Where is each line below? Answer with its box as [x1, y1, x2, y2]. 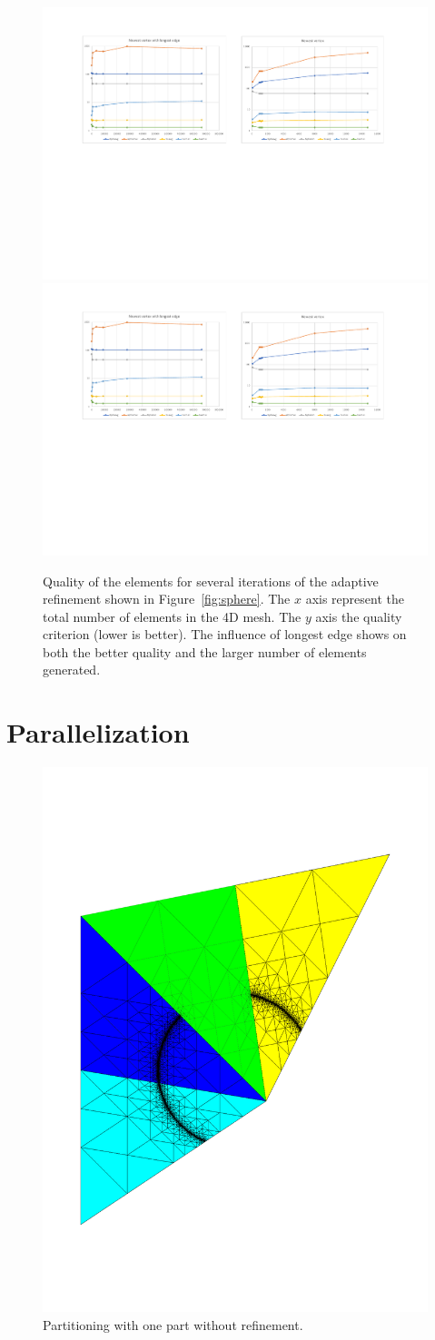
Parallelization [6, 714, 190, 751]
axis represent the [305, 589, 404, 608]
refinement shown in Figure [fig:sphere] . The [43, 589, 291, 608]
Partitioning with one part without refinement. [43, 1315, 303, 1334]
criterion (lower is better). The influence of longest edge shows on [43, 625, 407, 644]
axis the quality [315, 606, 402, 626]
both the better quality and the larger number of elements [43, 642, 367, 661]
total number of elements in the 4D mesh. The [43, 606, 302, 626]
